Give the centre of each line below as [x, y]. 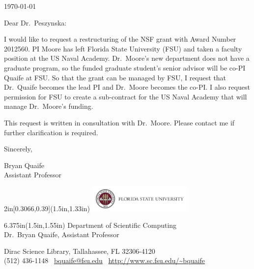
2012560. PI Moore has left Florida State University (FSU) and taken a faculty [123, 48]
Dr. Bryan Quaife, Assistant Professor [62, 234]
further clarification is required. [51, 132]
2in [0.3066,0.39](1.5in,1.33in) [47, 208]
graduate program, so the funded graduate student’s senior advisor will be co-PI [125, 67]
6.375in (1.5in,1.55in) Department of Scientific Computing [90, 225]
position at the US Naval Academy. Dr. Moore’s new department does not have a [127, 58]
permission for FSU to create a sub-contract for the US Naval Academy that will [126, 96]
